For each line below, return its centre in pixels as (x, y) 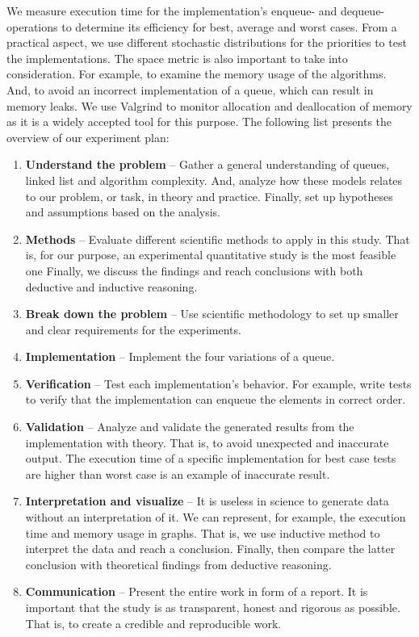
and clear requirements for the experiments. (133, 329)
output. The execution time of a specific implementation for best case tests (211, 458)
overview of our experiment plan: (88, 137)
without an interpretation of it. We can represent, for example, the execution (216, 517)
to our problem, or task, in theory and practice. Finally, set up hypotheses (209, 196)
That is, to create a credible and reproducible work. (153, 623)
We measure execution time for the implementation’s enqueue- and (172, 10)
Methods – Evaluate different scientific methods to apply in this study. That (218, 239)
